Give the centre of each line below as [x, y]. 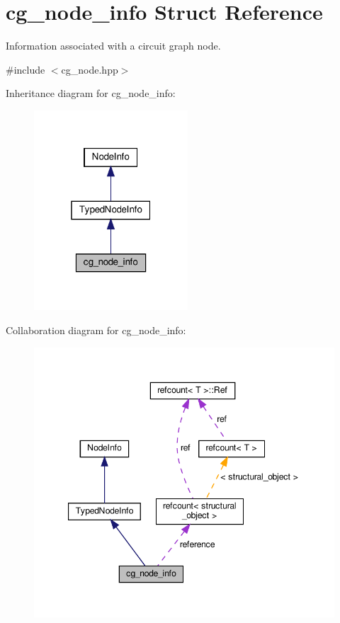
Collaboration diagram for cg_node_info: [96, 330]
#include [25, 69]
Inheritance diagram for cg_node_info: [91, 93]
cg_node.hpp [90, 69]
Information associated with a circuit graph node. [113, 46]
